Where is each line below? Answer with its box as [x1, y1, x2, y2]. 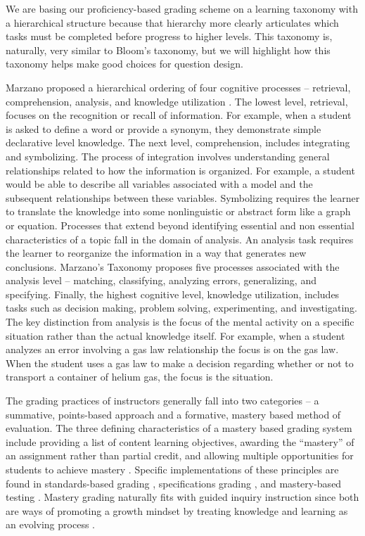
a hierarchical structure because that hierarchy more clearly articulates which [6, 15, 339, 30]
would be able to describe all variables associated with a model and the [6, 177, 313, 191]
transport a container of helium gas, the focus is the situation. [6, 369, 274, 384]
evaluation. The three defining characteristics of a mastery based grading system [6, 421, 352, 435]
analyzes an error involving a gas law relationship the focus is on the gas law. [6, 342, 339, 357]
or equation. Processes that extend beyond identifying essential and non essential [6, 217, 354, 232]
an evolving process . [6, 517, 95, 532]
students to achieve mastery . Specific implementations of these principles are [6, 462, 339, 476]
